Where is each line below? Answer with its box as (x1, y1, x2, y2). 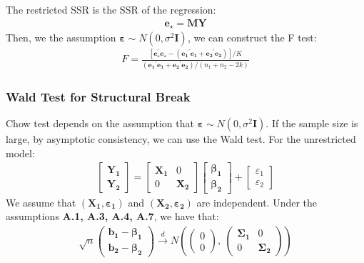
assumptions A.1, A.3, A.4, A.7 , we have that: (6, 209, 219, 224)
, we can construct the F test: (187, 30, 317, 45)
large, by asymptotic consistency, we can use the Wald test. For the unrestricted (6, 131, 356, 146)
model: (6, 145, 35, 160)
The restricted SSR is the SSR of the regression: (6, 2, 216, 16)
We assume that (6, 194, 76, 209)
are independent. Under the (196, 194, 318, 209)
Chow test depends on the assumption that (6, 115, 194, 130)
